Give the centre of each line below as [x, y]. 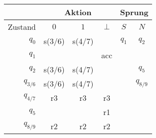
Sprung [134, 12]
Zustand [22, 27]
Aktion [78, 12]
